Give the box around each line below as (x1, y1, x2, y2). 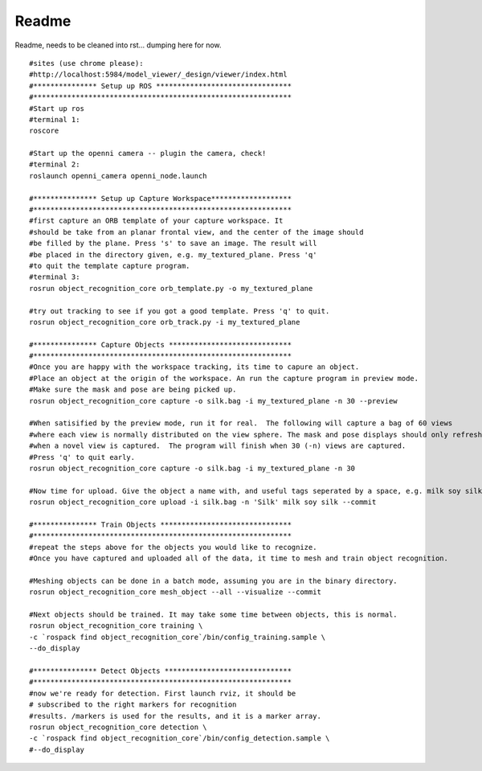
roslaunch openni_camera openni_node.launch (29, 171, 208, 180)
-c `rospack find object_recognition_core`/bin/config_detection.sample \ (29, 734, 330, 743)
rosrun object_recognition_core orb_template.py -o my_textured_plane (29, 284, 313, 293)
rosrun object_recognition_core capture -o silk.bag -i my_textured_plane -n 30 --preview (29, 396, 398, 405)
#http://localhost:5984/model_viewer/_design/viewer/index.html (29, 70, 288, 80)
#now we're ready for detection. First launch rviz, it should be (29, 688, 296, 698)
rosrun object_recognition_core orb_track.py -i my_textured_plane (29, 318, 300, 326)
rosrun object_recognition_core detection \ (29, 722, 208, 732)
